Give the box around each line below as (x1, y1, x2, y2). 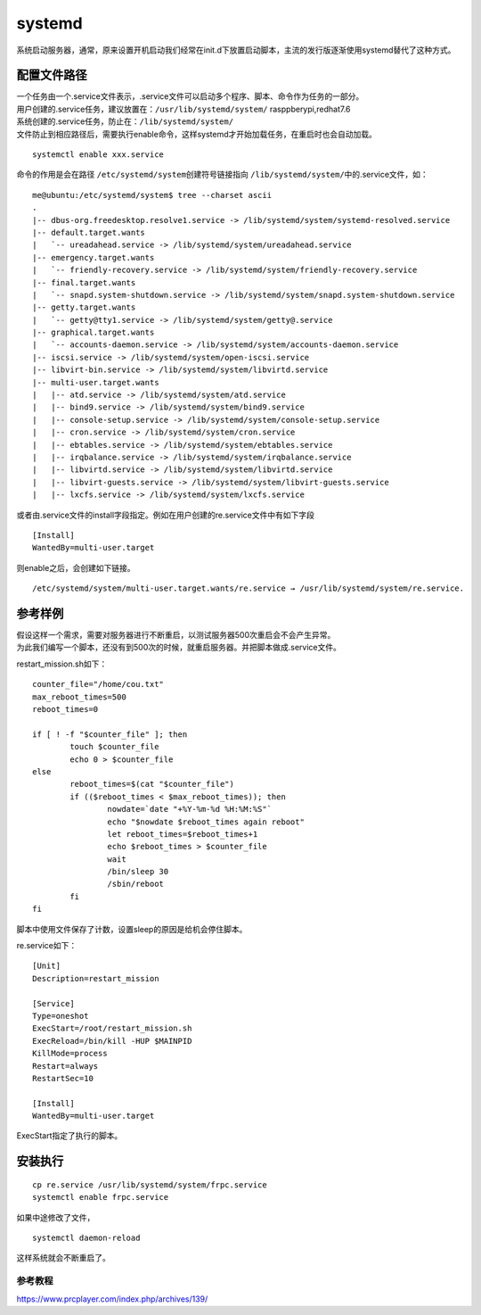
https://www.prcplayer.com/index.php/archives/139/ (16, 1294, 208, 1304)
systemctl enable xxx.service (32, 150, 165, 160)
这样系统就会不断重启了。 (16, 1253, 110, 1263)
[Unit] (32, 961, 61, 972)
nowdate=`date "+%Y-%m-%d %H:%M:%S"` (107, 804, 272, 815)
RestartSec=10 (32, 1073, 94, 1083)
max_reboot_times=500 (32, 691, 126, 702)
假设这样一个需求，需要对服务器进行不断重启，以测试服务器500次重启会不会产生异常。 (16, 630, 336, 641)
